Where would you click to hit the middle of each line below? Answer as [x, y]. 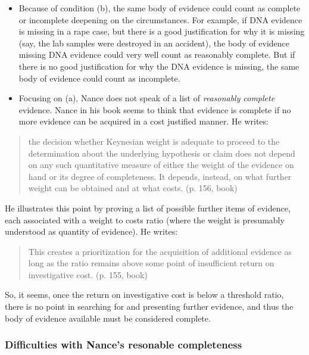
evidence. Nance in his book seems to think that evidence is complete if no [155, 109]
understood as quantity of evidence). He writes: [91, 231]
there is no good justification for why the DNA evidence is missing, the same [159, 66]
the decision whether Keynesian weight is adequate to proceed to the [154, 141]
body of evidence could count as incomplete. [99, 78]
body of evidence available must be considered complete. [108, 318]
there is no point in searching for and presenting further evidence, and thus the [149, 306]
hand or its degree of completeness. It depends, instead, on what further [160, 176]
